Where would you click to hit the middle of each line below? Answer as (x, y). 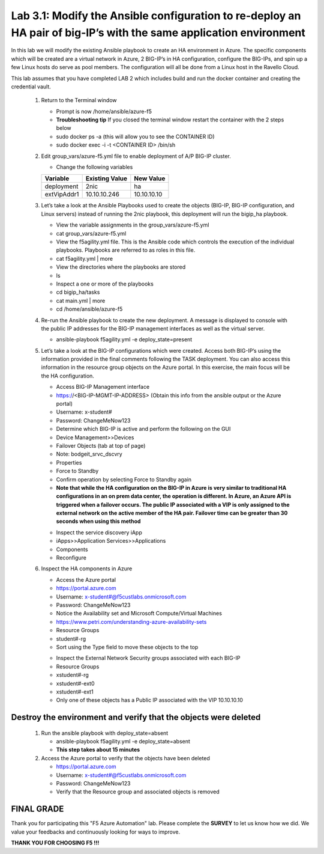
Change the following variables (94, 167)
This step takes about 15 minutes (98, 750)
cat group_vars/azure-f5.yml (91, 233)
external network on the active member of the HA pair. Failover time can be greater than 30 (172, 513)
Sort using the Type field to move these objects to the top (127, 647)
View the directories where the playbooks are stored (121, 267)
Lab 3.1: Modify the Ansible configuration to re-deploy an (156, 16)
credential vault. (31, 87)
